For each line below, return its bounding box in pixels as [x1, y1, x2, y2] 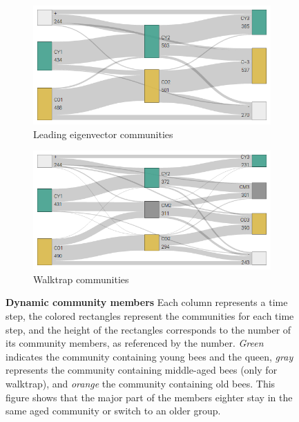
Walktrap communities [33, 271, 129, 286]
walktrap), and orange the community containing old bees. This [6, 376, 276, 390]
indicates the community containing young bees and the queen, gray [6, 349, 293, 363]
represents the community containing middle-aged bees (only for [6, 363, 278, 377]
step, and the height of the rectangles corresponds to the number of [6, 322, 291, 336]
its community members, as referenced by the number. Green [6, 336, 264, 350]
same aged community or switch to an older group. [6, 403, 221, 418]
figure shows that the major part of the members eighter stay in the [6, 390, 293, 404]
